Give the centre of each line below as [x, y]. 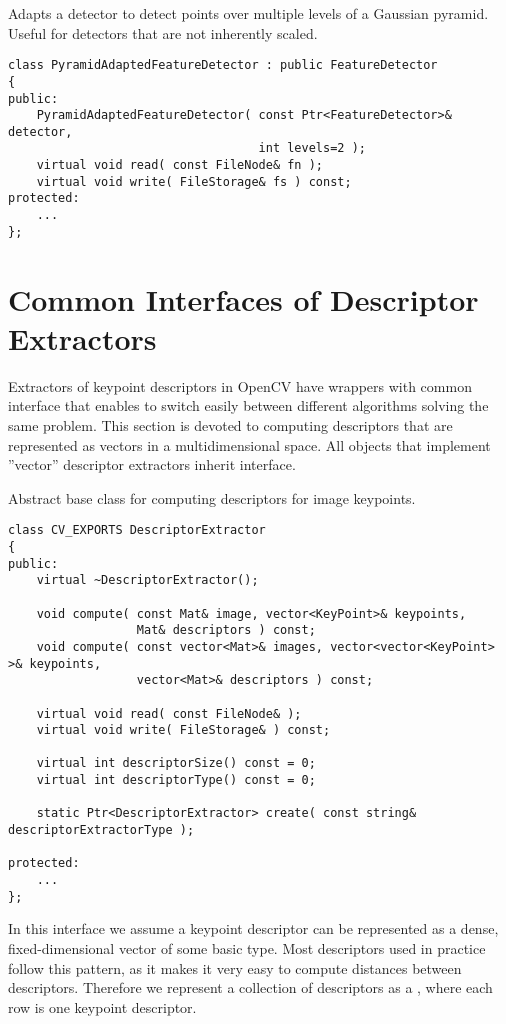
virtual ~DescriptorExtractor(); [147, 580]
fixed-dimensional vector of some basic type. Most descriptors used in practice [247, 947]
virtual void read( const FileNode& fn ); [179, 165]
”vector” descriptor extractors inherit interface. [152, 464]
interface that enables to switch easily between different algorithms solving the [248, 405]
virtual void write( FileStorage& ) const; [183, 730]
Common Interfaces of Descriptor [243, 298]
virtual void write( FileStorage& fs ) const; [194, 181]
